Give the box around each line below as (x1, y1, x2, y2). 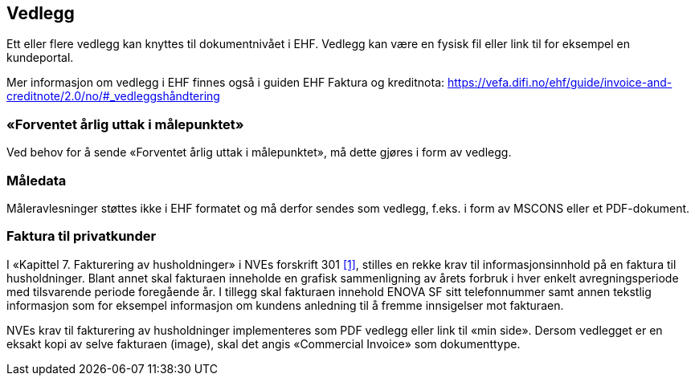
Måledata (6, 172, 67, 189)
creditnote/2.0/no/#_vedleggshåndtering (6, 89, 220, 104)
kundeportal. (6, 51, 74, 65)
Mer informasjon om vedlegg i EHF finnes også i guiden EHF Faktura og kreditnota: (6, 75, 445, 90)
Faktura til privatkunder (6, 228, 157, 245)
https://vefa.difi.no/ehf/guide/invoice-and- (448, 75, 673, 90)
